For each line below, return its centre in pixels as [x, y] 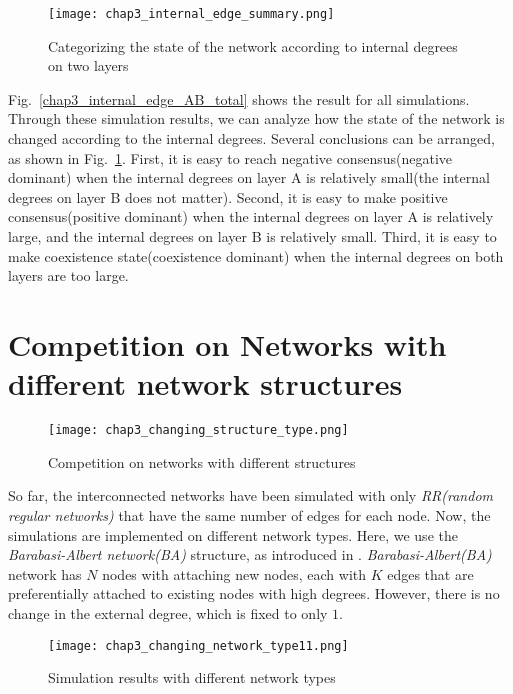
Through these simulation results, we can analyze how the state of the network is [256, 118]
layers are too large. [68, 275]
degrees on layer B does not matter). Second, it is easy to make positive [228, 196]
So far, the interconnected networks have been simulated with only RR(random [250, 495]
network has [45, 573]
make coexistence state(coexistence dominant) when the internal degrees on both [256, 255]
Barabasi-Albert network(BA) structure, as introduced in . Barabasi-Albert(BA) [250, 554]
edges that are [430, 573]
